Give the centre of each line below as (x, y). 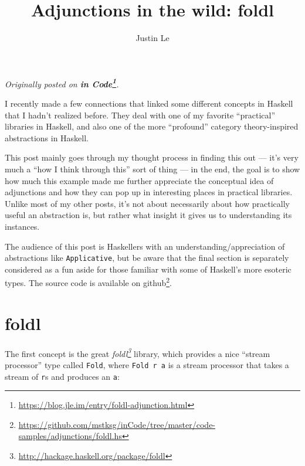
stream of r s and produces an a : (62, 376)
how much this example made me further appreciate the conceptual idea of (139, 180)
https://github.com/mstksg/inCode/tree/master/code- (117, 424)
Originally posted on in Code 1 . (62, 83)
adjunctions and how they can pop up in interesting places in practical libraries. (149, 192)
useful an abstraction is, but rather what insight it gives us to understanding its (148, 215)
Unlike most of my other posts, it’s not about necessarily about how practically (147, 203)
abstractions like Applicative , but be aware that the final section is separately (147, 258)
